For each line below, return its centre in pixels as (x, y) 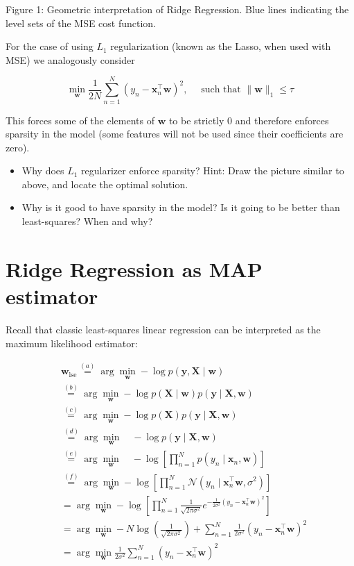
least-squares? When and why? (87, 221)
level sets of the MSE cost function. (81, 23)
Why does (43, 170)
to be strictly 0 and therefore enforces (249, 120)
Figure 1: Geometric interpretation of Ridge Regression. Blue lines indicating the (177, 9)
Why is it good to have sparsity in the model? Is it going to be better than (181, 207)
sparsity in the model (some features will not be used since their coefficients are (175, 134)
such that (221, 90)
